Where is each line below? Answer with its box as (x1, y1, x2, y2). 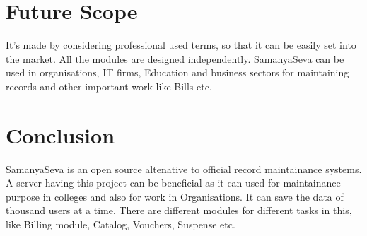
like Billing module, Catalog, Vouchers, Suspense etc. (6, 217, 235, 231)
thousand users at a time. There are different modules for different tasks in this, (6, 203, 352, 218)
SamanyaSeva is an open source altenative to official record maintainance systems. (6, 161, 362, 176)
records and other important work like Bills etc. (6, 78, 212, 93)
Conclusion (6, 120, 115, 149)
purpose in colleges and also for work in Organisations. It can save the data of (6, 189, 344, 203)
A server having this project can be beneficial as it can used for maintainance (6, 175, 341, 190)
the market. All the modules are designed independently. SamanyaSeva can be (6, 51, 344, 66)
